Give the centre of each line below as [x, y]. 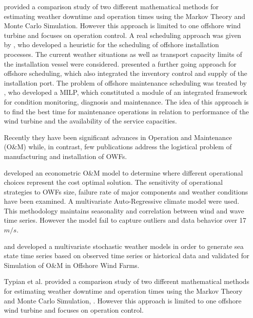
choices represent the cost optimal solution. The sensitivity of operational [113, 182]
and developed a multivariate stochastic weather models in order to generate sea [124, 246]
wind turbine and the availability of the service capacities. [90, 121]
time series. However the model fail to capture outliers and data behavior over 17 [125, 220]
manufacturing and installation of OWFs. [66, 156]
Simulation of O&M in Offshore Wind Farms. [72, 265]
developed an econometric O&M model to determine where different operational [124, 172]
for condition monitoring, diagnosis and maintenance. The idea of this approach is [126, 101]
